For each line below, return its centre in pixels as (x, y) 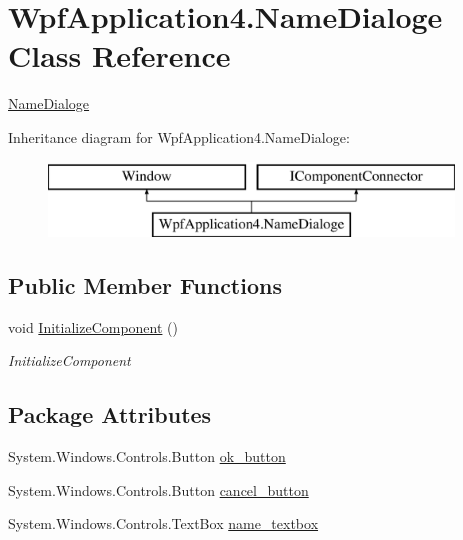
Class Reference (119, 55)
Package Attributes (110, 414)
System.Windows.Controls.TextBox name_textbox (163, 523)
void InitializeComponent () (93, 326)
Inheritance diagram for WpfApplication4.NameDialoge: (179, 136)
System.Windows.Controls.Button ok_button (147, 456)
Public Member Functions (145, 285)
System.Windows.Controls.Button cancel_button (158, 489)
